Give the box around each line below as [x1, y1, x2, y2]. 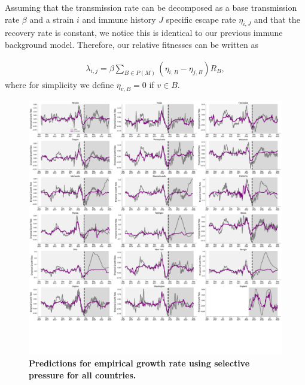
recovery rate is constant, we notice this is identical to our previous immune [5, 26, 283, 39]
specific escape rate [166, 13, 236, 25]
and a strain [29, 13, 74, 25]
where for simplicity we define [5, 78, 114, 90]
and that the [254, 13, 300, 25]
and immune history [82, 13, 156, 25]
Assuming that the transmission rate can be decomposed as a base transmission [5, 1, 297, 13]
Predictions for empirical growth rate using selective [29, 357, 250, 369]
